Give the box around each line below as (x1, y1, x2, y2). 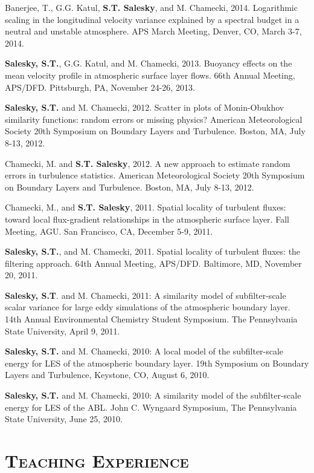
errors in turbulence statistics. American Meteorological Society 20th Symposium (5, 169, 305, 181)
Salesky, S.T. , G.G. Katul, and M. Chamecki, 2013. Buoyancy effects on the (5, 57, 292, 70)
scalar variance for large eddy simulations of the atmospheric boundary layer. (5, 301, 290, 313)
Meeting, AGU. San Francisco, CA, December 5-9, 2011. (5, 224, 213, 237)
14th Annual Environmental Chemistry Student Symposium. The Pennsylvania (5, 313, 298, 325)
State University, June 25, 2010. (5, 413, 123, 425)
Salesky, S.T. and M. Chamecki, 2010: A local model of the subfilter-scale (5, 345, 284, 357)
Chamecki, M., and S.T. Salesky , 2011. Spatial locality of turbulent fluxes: (5, 201, 286, 214)
